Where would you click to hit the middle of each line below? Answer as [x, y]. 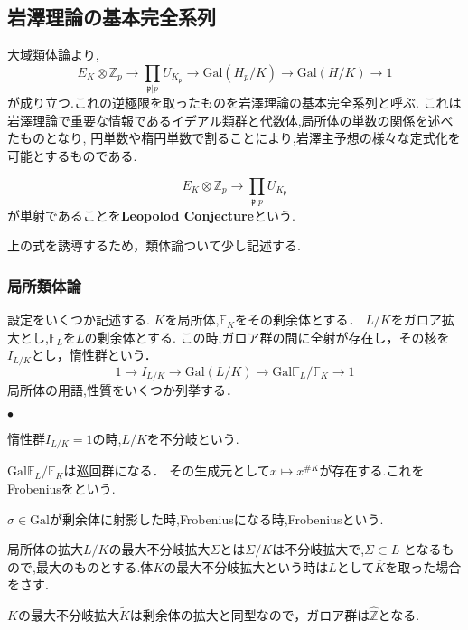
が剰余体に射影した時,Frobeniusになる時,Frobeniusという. [217, 518]
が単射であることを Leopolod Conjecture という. [151, 215]
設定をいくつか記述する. [79, 320]
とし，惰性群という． [94, 355]
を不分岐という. [193, 438]
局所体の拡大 [45, 549]
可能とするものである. [72, 155]
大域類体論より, [53, 55]
